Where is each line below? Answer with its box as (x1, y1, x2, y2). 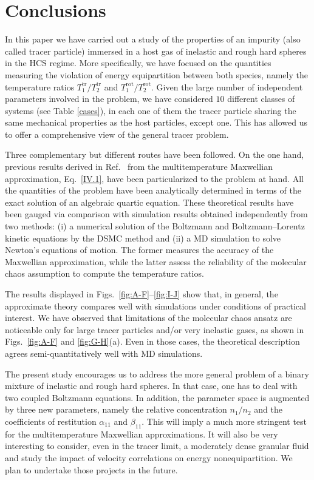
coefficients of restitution (5, 414, 97, 427)
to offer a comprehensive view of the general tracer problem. (5, 127, 229, 140)
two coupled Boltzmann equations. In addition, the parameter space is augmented (5, 391, 310, 404)
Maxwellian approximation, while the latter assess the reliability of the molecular (5, 255, 307, 268)
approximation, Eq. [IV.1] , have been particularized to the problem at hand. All (5, 172, 304, 184)
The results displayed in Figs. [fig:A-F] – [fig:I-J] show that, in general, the (5, 288, 278, 300)
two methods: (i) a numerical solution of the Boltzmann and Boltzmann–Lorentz (5, 220, 305, 232)
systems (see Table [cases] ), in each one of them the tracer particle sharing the (5, 104, 296, 117)
